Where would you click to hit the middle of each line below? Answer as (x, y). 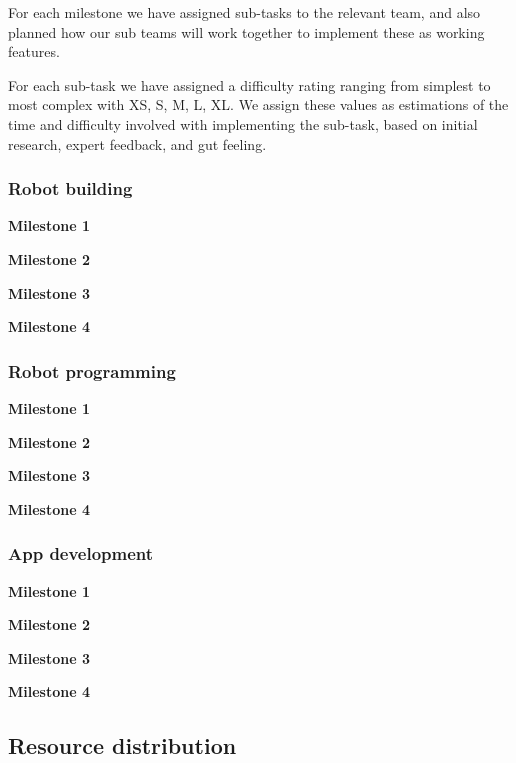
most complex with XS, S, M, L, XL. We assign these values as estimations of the (258, 104)
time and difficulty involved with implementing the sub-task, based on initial (243, 123)
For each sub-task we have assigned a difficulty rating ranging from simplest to (249, 84)
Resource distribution (122, 745)
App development (81, 553)
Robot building (70, 188)
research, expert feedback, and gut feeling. (137, 143)
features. (34, 51)
